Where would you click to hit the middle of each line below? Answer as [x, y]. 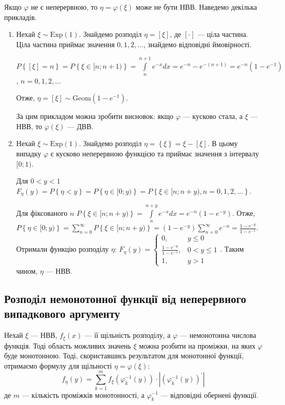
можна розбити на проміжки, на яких [197, 345]
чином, [27, 270]
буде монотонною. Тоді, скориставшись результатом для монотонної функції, [124, 356]
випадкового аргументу [62, 313]
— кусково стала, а [213, 116]
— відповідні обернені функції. [210, 394]
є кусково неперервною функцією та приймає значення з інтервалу [155, 153]
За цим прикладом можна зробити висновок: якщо [95, 116]
